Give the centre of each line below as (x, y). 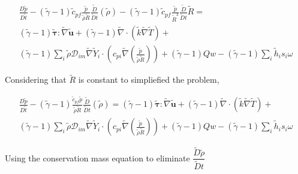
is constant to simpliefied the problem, (149, 79)
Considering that (36, 79)
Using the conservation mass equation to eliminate (97, 157)
